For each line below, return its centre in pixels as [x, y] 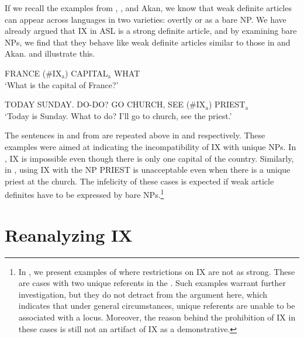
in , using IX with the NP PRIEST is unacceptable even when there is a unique [148, 170]
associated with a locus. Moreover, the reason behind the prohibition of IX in [157, 317]
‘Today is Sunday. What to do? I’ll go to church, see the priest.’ [118, 115]
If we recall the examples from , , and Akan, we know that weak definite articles [148, 8]
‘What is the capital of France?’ [62, 84]
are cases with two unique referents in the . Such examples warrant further [152, 283]
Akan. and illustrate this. [50, 53]
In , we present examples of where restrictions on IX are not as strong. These [157, 271]
